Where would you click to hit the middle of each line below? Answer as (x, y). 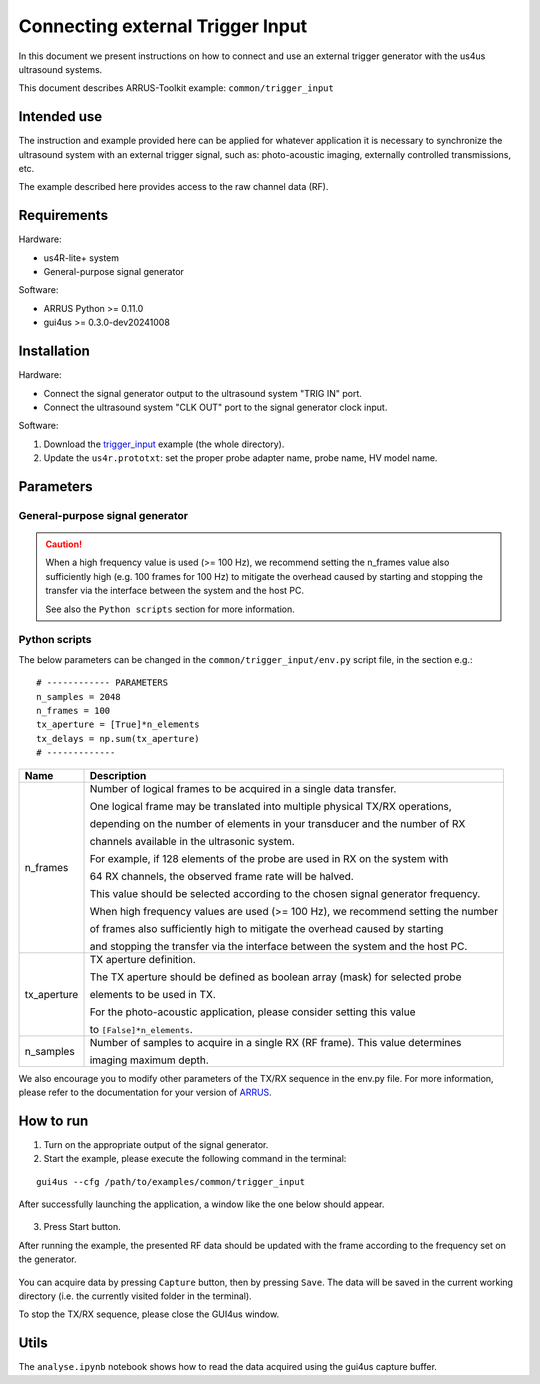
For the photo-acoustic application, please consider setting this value (252, 1012)
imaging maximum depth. (149, 1060)
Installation (54, 351)
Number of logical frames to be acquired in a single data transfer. (243, 788)
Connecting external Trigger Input (163, 26)
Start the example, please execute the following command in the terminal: (195, 1159)
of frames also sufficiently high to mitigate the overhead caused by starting (266, 928)
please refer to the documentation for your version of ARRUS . (145, 1092)
